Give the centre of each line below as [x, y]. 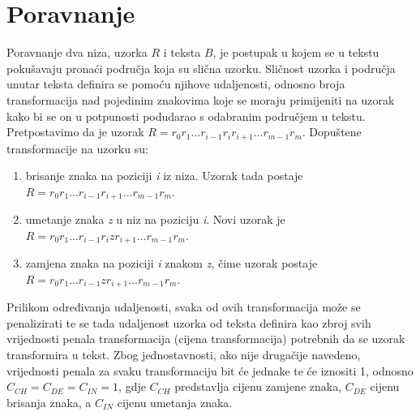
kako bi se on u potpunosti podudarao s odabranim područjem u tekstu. [186, 116]
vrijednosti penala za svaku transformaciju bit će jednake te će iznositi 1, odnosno [210, 370]
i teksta [182, 52]
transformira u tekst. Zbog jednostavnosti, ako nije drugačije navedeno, [184, 355]
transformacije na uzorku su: [77, 148]
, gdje [132, 386]
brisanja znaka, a [49, 402]
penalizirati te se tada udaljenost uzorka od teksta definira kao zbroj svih [189, 322]
